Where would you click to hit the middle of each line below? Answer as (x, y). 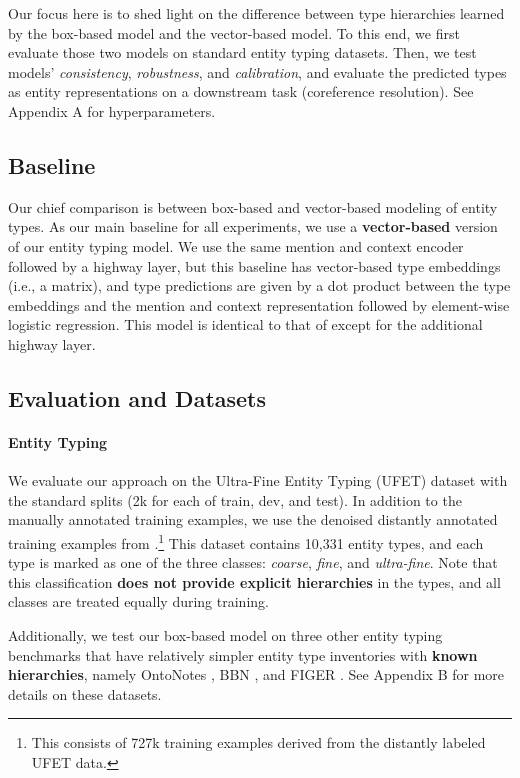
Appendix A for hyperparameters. (112, 110)
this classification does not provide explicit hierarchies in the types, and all (254, 581)
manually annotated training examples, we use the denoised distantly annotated (253, 519)
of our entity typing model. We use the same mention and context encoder (236, 245)
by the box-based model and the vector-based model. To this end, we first (234, 32)
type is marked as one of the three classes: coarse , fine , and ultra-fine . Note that (253, 562)
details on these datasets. (85, 693)
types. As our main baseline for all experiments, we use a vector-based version (253, 226)
